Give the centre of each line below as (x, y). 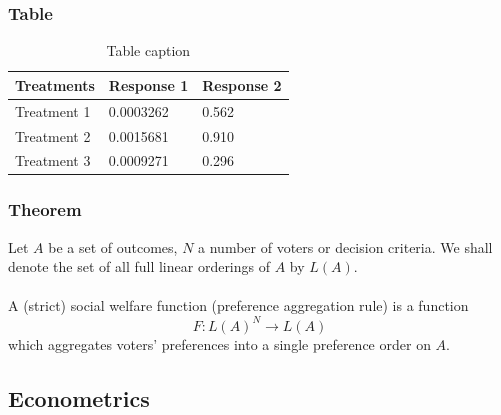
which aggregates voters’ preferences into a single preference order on (219, 343)
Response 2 (242, 84)
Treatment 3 (53, 160)
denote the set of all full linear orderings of (139, 266)
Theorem (45, 209)
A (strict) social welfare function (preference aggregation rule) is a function (238, 305)
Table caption (148, 50)
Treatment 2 (53, 135)
